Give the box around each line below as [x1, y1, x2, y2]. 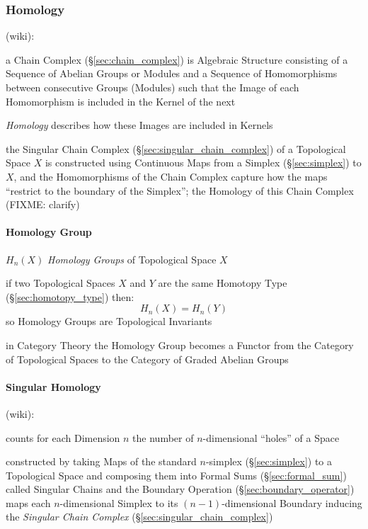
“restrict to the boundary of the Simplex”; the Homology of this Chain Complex [6, 183, 354, 198]
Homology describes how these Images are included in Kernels [6, 118, 273, 132]
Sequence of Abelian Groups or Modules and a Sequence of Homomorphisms [6, 66, 338, 81]
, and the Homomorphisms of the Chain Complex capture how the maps [13, 169, 328, 183]
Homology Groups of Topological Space [47, 251, 217, 266]
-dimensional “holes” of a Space [202, 430, 340, 445]
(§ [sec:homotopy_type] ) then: [6, 289, 134, 304]
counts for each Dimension [6, 430, 120, 445]
